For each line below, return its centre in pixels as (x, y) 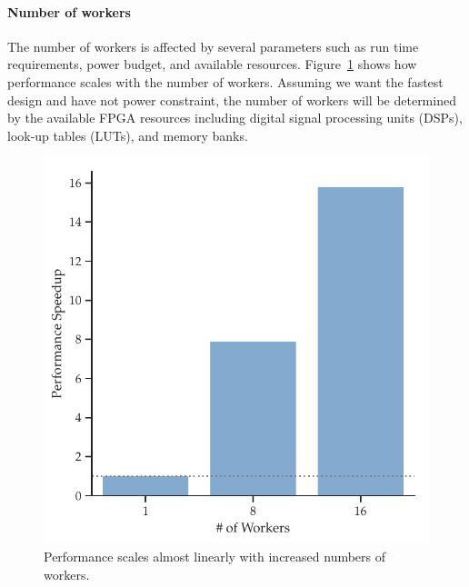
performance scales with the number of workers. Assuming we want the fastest (225, 81)
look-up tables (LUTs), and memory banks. (128, 135)
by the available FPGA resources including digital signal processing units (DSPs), (235, 118)
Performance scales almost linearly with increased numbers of (215, 557)
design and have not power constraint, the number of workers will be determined (232, 99)
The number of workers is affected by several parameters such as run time (213, 46)
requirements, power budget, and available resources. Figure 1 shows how (212, 64)
